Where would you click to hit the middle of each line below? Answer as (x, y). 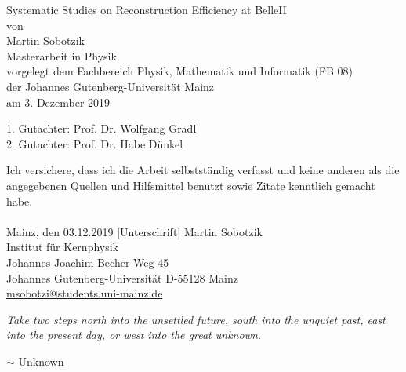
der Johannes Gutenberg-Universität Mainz (111, 86)
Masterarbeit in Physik (62, 55)
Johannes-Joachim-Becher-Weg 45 (88, 262)
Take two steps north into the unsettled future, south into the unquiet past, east (196, 319)
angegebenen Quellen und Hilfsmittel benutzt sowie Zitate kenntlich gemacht (191, 185)
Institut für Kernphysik (62, 247)
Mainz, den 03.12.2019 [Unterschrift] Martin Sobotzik (134, 231)
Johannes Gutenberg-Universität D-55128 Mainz (122, 277)
